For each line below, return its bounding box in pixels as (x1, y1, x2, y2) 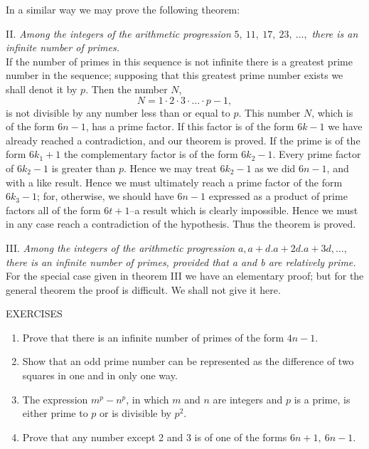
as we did (255, 160, 296, 175)
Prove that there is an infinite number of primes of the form (22, 329, 284, 344)
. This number (238, 105, 301, 120)
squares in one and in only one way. (22, 368, 178, 383)
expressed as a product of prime (208, 189, 348, 204)
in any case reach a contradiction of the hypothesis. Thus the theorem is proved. (6, 216, 356, 231)
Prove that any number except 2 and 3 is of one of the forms (22, 429, 287, 444)
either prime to (22, 406, 88, 421)
